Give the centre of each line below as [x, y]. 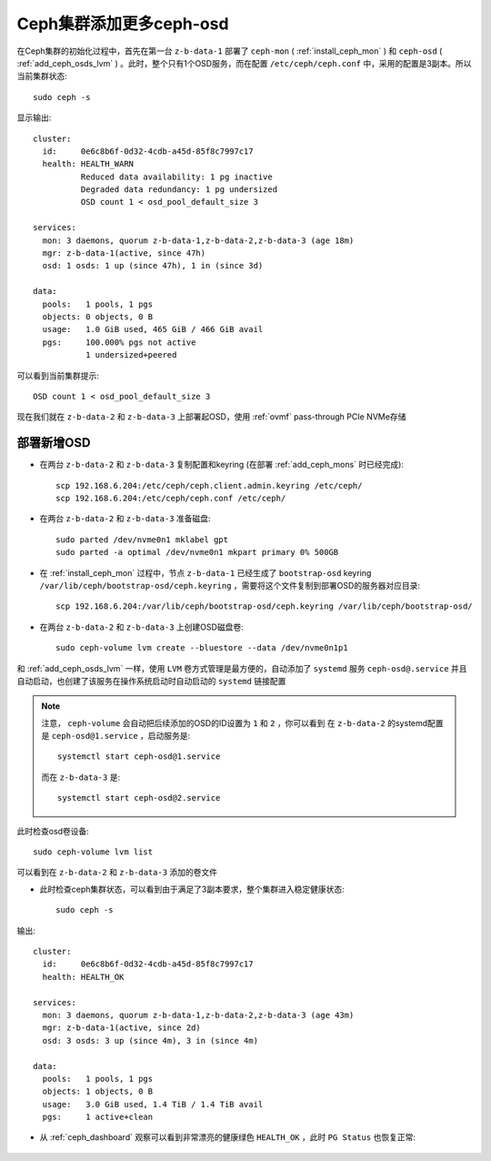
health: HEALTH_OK [83, 977]
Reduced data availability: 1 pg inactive [176, 177]
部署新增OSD [54, 443]
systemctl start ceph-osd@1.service [139, 757]
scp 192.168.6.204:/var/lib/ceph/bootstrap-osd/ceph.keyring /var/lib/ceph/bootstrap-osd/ [264, 606]
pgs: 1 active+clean [98, 1117]
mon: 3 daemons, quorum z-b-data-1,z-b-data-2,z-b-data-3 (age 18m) [198, 240]
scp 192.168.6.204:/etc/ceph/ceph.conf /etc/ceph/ [171, 498]
